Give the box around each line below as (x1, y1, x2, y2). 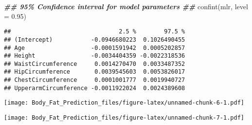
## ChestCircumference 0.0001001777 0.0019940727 (4, 77, 185, 84)
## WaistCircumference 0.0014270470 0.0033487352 (4, 60, 185, 67)
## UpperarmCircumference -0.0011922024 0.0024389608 (4, 84, 185, 92)
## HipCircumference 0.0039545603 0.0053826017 (4, 68, 185, 76)
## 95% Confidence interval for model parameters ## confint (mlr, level (4, 1, 248, 11)
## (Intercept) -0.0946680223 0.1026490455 (4, 36, 185, 43)
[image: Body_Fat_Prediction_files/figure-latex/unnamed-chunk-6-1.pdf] (4, 99, 244, 107)
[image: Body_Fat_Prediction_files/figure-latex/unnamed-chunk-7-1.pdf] (4, 114, 244, 122)
